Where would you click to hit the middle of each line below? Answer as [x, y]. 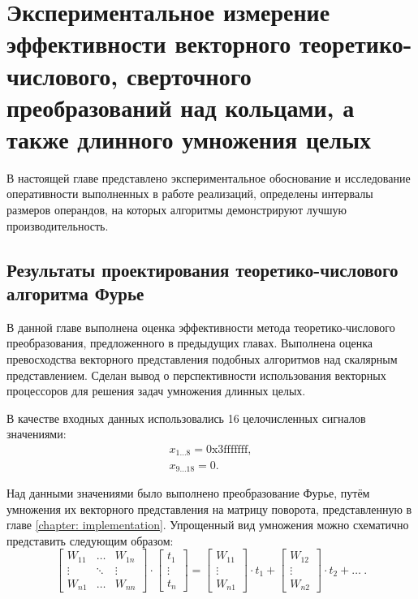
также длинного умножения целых [189, 138]
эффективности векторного [149, 43]
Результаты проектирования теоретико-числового [203, 269]
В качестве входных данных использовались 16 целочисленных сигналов [186, 418]
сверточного [189, 75]
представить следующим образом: [90, 540]
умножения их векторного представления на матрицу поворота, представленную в [209, 509]
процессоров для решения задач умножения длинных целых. [156, 391]
